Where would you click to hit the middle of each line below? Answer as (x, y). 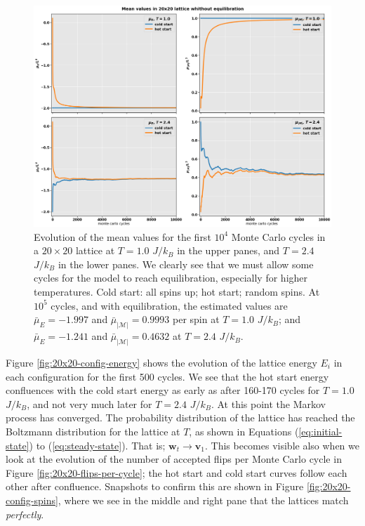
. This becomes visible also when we (282, 445)
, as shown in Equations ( (244, 431)
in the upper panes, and (228, 250)
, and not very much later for (89, 403)
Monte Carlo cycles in (278, 236)
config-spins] (32, 500)
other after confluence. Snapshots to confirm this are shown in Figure (155, 486)
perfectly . (25, 514)
